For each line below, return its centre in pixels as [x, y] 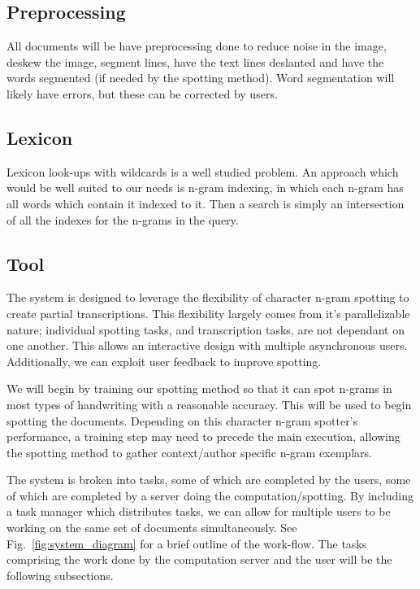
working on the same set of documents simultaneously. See [152, 528]
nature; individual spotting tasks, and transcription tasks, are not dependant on [206, 329]
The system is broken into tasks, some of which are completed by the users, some [209, 480]
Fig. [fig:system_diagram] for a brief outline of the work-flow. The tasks [187, 543]
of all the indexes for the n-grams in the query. [123, 219]
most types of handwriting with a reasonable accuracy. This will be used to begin [209, 404]
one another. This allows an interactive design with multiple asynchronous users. [207, 345]
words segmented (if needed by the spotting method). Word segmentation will [201, 78]
